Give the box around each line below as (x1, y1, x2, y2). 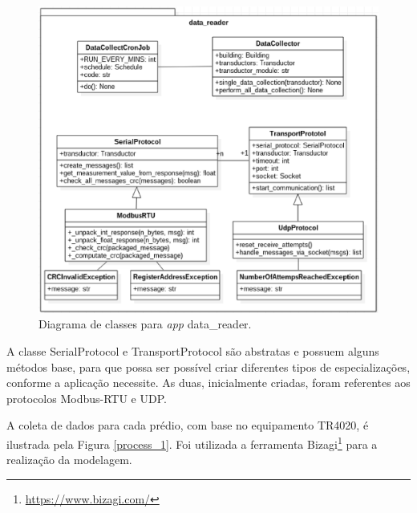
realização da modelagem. (6, 451, 132, 468)
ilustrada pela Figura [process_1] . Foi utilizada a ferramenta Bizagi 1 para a (6, 433, 378, 452)
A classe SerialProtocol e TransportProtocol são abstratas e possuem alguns (6, 342, 379, 359)
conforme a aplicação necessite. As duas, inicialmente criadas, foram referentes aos (6, 374, 411, 391)
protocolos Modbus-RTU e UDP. (6, 389, 167, 406)
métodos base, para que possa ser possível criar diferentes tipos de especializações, (6, 358, 411, 375)
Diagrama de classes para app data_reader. (38, 316, 252, 332)
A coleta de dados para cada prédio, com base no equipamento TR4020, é (6, 417, 369, 434)
